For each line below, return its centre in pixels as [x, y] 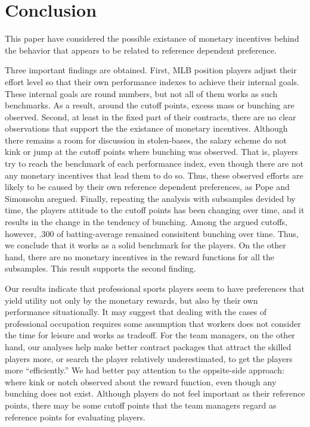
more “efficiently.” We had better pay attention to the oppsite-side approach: [145, 370]
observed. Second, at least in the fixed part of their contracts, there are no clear [151, 116]
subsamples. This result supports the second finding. [100, 268]
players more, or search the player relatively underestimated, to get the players [149, 358]
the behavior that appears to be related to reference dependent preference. [141, 50]
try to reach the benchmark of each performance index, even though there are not [154, 163]
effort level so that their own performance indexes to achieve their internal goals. [152, 81]
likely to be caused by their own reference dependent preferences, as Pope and [147, 187]
